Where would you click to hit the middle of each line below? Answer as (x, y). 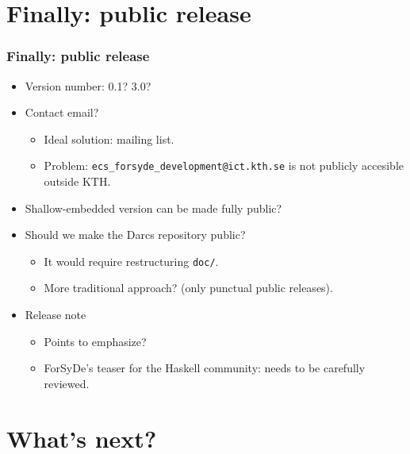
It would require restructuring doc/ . (131, 261)
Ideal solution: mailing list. (109, 139)
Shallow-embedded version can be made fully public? (153, 208)
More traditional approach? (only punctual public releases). (188, 288)
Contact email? (62, 112)
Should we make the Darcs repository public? (135, 235)
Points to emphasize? (95, 341)
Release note (56, 315)
